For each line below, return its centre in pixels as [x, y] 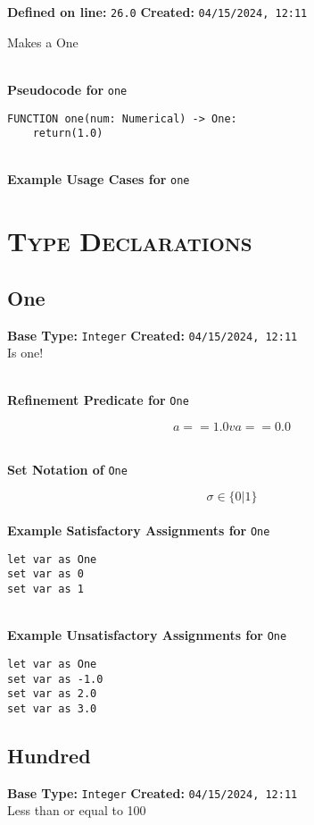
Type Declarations [130, 241]
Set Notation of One [67, 469]
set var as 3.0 [52, 708]
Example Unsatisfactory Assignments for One [147, 635]
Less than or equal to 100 [77, 810]
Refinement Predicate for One [98, 400]
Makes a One [43, 42]
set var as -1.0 [55, 679]
